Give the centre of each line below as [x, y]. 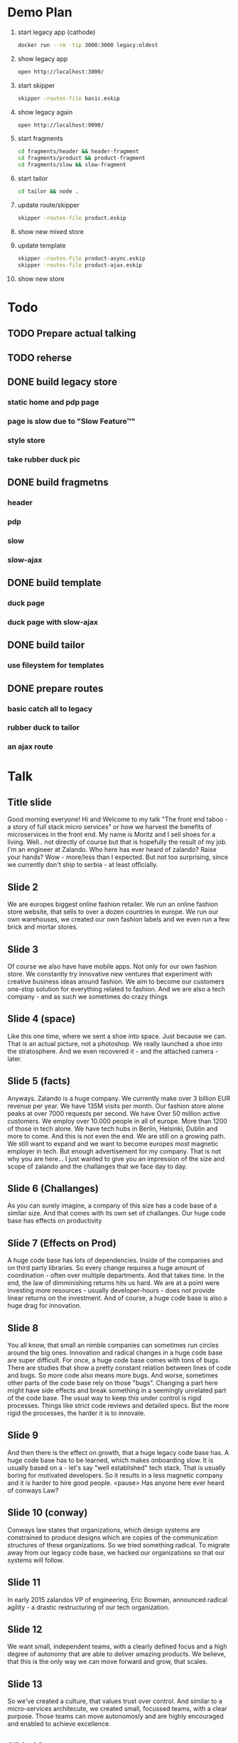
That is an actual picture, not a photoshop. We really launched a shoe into [115, 1043]
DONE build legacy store [62, 382]
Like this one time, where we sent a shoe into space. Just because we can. [117, 1036]
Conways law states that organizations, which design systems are [104, 1530]
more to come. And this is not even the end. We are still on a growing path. [117, 1136]
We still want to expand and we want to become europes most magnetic [113, 1144]
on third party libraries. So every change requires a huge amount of [106, 1268]
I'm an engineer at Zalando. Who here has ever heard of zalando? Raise [112, 850]
